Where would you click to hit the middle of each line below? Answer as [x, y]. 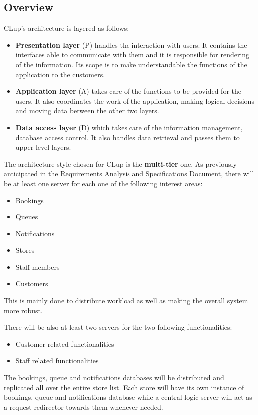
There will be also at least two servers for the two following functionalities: [118, 327]
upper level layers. [43, 147]
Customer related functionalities [65, 343]
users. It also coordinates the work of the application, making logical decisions [135, 101]
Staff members [38, 267]
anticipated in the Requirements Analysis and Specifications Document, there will [129, 173]
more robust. [23, 310]
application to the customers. [60, 74]
